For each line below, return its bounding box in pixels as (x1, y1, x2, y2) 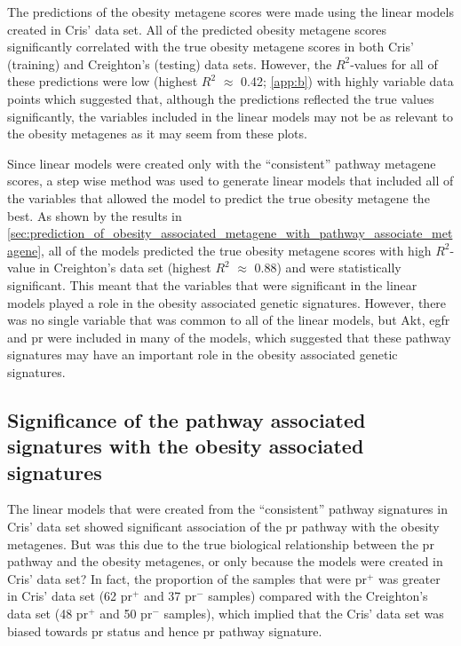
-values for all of (350, 54, 438, 73)
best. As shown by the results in (7, 206, 182, 225)
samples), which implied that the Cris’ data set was (163, 604, 444, 623)
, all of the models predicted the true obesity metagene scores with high (41, 240, 432, 259)
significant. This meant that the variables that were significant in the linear (7, 275, 417, 294)
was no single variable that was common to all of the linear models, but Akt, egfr (7, 311, 450, 329)
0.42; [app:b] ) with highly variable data (241, 72, 454, 91)
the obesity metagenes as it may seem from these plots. (7, 124, 307, 143)
